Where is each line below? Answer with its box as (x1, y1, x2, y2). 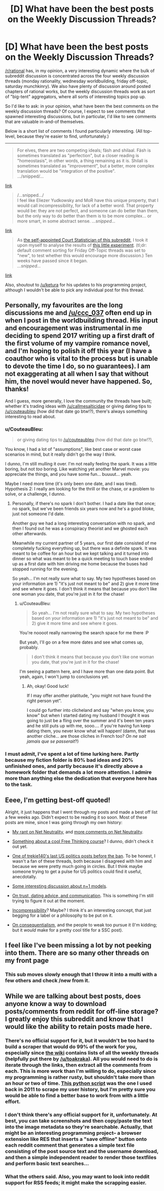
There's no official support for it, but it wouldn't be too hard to (5, 1037, 155, 1044)
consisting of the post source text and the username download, (5, 1148, 159, 1155)
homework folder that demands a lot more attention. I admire (5, 768, 152, 775)
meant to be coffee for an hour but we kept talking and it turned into (12, 550, 149, 557)
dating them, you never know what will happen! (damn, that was (26, 728, 155, 734)
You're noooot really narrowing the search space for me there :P (19, 630, 149, 636)
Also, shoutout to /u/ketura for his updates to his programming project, (5, 282, 147, 287)
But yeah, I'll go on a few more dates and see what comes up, (19, 639, 144, 645)
